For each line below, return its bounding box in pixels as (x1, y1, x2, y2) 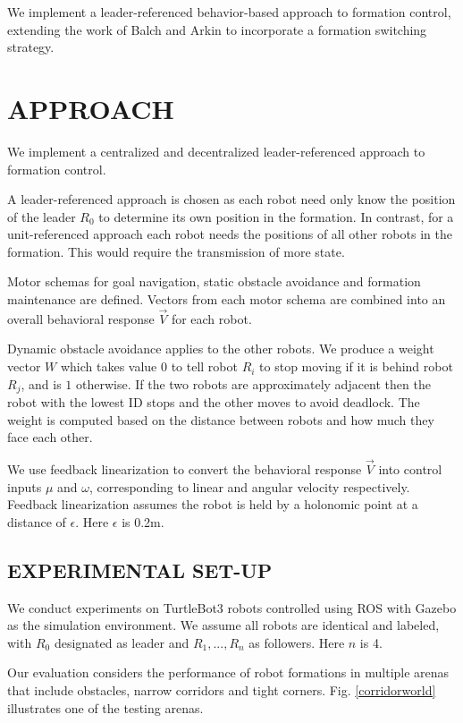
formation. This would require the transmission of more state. (7, 242, 345, 260)
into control (378, 460, 442, 479)
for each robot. (171, 309, 252, 327)
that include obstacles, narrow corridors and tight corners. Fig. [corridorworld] (7, 681, 436, 700)
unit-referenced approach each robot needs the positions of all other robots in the (7, 225, 452, 243)
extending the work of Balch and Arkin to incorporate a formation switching (7, 20, 427, 38)
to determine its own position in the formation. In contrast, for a (98, 207, 454, 225)
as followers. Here (248, 633, 345, 651)
